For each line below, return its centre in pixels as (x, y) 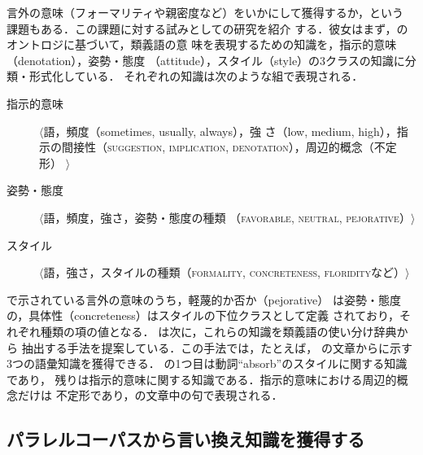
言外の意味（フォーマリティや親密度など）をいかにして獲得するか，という (205, 12)
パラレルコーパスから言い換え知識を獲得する (186, 439)
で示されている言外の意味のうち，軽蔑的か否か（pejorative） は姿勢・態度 (204, 299)
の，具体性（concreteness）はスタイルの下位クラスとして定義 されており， (203, 315)
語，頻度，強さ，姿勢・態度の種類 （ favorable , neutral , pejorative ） (227, 217)
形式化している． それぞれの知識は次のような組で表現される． (196, 76)
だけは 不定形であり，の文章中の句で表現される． (150, 395)
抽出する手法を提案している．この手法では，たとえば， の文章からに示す (217, 347)
